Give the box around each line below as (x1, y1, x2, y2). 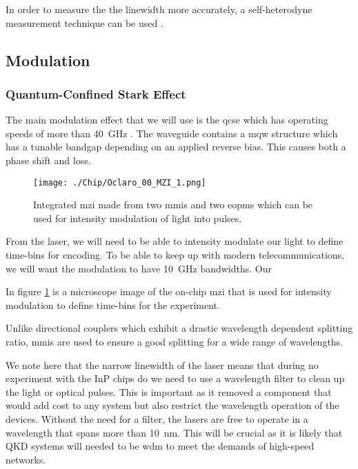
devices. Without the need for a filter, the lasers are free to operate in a (6, 411, 308, 426)
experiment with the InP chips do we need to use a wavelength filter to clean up (6, 371, 345, 386)
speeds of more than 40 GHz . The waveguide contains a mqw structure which (6, 126, 338, 140)
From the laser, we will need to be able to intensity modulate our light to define (6, 234, 344, 248)
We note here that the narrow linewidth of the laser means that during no (6, 357, 319, 372)
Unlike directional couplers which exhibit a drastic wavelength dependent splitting (6, 321, 353, 335)
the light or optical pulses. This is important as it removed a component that (6, 384, 332, 399)
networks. (6, 452, 46, 466)
